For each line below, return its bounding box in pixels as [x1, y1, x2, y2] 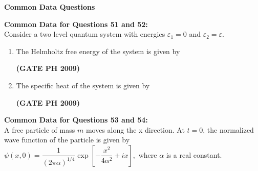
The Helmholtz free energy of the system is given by [16, 45, 180, 56]
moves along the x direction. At [85, 124, 185, 135]
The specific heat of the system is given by [16, 80, 150, 90]
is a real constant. [166, 149, 222, 160]
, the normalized [203, 124, 254, 135]
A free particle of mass [4, 124, 75, 135]
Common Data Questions [4, 2, 95, 12]
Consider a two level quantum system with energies [4, 29, 165, 39]
